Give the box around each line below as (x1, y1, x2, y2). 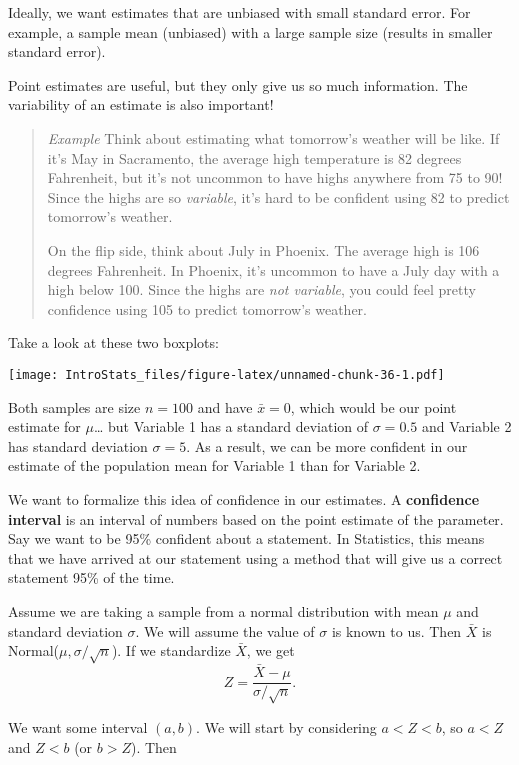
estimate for (8, 416, 81, 437)
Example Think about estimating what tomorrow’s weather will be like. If (47, 127, 500, 148)
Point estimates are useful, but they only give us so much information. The (8, 74, 468, 95)
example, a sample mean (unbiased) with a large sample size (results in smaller (8, 21, 493, 42)
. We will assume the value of (135, 620, 315, 641)
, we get (246, 640, 295, 661)
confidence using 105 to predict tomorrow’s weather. (47, 298, 367, 319)
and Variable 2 (421, 416, 512, 437)
